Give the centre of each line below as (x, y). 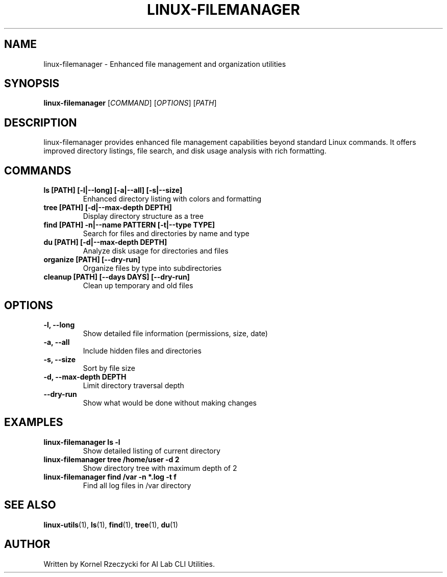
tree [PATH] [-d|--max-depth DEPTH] (108, 208)
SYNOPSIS (32, 84)
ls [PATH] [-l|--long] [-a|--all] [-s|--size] (113, 190)
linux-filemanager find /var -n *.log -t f (110, 476)
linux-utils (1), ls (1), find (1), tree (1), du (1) (111, 524)
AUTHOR (27, 544)
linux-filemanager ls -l (82, 442)
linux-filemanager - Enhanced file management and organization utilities (165, 64)
